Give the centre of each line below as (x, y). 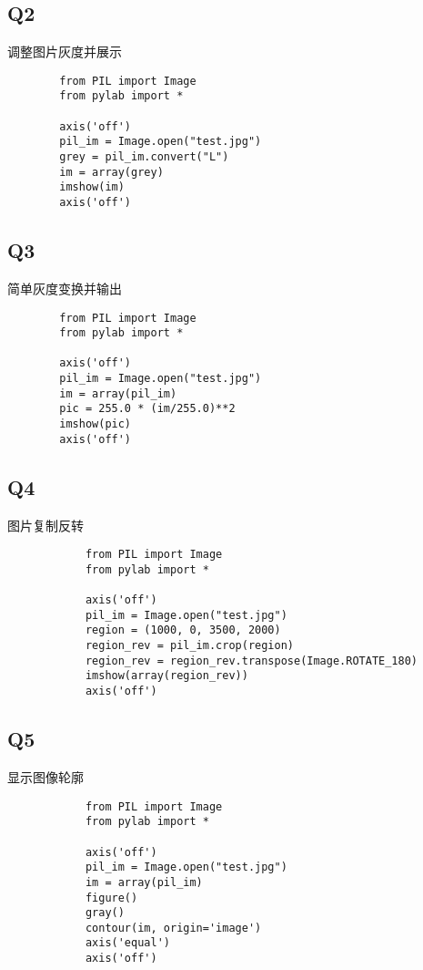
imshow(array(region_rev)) (166, 676)
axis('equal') (127, 943)
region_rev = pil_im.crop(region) (189, 646)
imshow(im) (92, 187)
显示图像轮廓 (45, 776)
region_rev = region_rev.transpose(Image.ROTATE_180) (252, 660)
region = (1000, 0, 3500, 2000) (183, 630)
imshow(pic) (96, 424)
